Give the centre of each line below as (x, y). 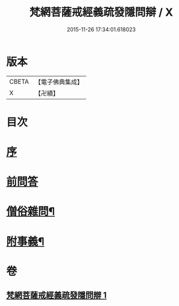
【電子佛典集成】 (59, 82)
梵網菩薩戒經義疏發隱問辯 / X (101, 12)
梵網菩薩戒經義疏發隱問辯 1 (57, 295)
